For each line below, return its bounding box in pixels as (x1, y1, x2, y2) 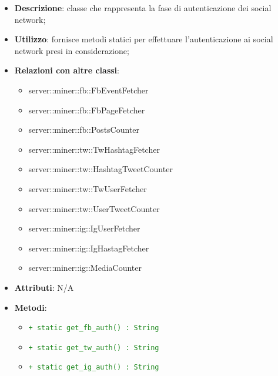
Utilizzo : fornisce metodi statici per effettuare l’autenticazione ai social (14, 33, 273, 45)
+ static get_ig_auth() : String (28, 363, 159, 372)
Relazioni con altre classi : (14, 64, 119, 76)
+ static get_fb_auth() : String (28, 324, 159, 333)
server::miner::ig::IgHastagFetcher (28, 241, 149, 254)
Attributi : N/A (14, 281, 74, 293)
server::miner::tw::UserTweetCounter (28, 202, 160, 214)
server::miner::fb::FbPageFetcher (28, 103, 145, 116)
